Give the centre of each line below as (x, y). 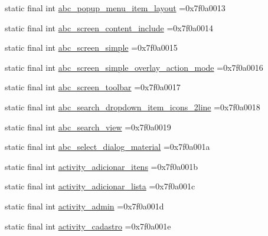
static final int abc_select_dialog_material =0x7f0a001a (107, 147)
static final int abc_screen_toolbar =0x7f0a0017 (93, 87)
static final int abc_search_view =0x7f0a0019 (88, 127)
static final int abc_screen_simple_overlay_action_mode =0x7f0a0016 (134, 67)
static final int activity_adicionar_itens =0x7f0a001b (101, 166)
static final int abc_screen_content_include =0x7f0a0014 (109, 27)
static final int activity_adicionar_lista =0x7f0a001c (100, 186)
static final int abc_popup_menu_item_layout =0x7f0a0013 (115, 8)
